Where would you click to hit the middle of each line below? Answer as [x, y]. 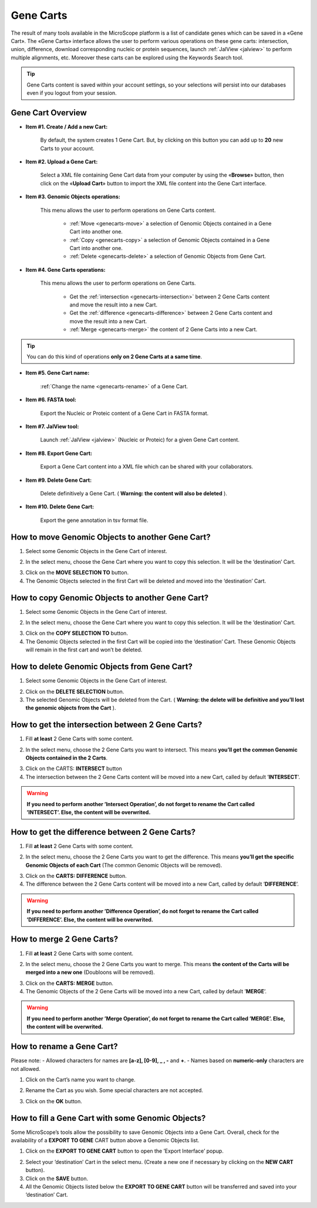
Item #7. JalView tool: [52, 426]
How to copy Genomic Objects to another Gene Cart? [110, 598]
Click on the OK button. [54, 1101]
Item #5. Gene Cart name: [58, 373]
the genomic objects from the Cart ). [71, 708]
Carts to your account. [68, 148]
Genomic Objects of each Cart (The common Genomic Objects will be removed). [124, 865]
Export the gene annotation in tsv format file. [94, 520]
